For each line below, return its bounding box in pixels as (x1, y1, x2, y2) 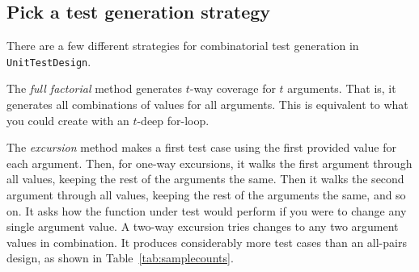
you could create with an (6, 111, 129, 128)
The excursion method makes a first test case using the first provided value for (6, 139, 396, 156)
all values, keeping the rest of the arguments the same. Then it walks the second (6, 170, 404, 187)
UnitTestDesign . (6, 52, 91, 69)
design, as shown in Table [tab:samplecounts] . (6, 249, 234, 266)
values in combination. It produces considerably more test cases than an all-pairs (6, 233, 407, 250)
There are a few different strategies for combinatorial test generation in (6, 37, 359, 54)
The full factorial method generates (6, 80, 182, 97)
